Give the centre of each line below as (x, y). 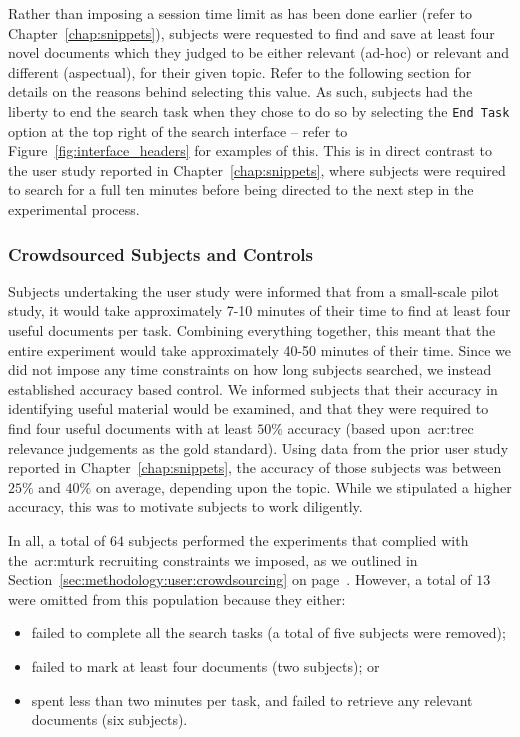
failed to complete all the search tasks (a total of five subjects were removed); (268, 632)
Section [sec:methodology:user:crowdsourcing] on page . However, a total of (240, 579)
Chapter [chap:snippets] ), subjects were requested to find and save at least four (251, 32)
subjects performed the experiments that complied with (298, 539)
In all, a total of (57, 539)
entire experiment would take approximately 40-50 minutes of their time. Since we (260, 349)
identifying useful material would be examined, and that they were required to (248, 408)
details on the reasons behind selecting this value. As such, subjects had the (240, 91)
